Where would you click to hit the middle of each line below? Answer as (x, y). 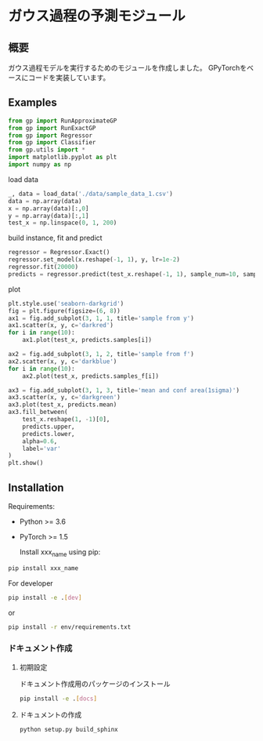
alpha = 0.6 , (40, 441)
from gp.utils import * (47, 150)
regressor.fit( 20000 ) (43, 267)
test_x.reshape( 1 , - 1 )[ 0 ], (66, 420)
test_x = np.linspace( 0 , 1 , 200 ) (63, 223)
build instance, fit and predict (56, 238)
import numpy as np (40, 165)
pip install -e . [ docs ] (58, 699)
